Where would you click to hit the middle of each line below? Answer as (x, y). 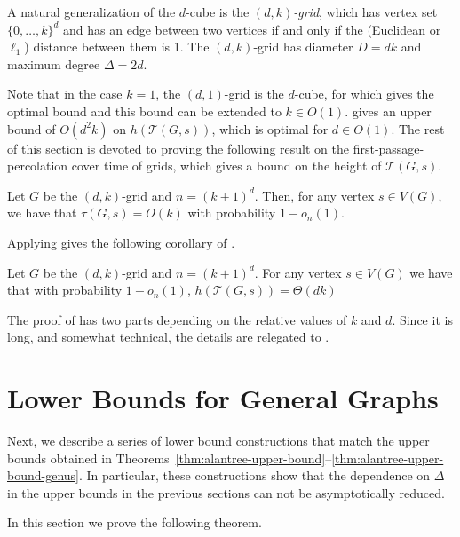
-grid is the (254, 94)
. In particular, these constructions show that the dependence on (255, 475)
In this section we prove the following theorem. (135, 522)
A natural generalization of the (91, 12)
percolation (38, 166)
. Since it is (422, 319)
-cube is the (218, 12)
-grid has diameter (303, 47)
